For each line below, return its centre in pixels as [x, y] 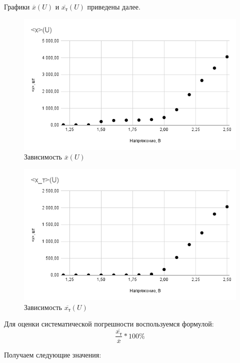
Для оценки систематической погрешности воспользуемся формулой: [109, 324]
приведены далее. [114, 6]
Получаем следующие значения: [53, 355]
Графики [17, 6]
